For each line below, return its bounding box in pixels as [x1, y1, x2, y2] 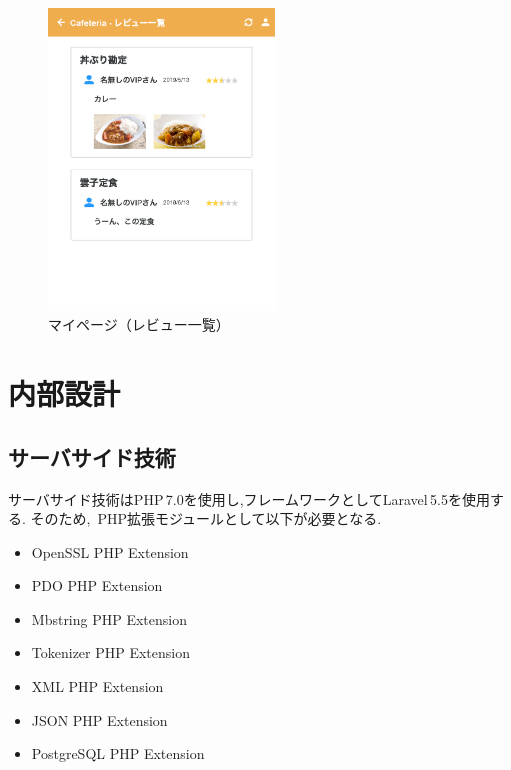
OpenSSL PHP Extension [31, 541, 189, 562]
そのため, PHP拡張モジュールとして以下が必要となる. [30, 508, 382, 529]
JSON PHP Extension [31, 709, 168, 730]
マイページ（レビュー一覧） [48, 314, 230, 335]
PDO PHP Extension [31, 575, 163, 596]
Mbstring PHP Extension [31, 608, 188, 629]
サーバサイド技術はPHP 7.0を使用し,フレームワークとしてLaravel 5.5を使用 [8, 488, 490, 509]
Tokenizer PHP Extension [31, 642, 191, 663]
